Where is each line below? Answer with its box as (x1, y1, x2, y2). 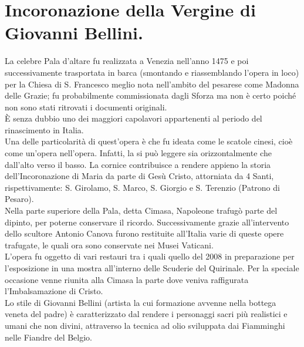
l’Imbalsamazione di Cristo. (5, 285, 103, 297)
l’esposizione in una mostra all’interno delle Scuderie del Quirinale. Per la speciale (5, 262, 299, 274)
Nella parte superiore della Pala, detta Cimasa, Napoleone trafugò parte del (5, 204, 278, 217)
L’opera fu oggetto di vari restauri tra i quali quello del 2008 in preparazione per (5, 250, 295, 262)
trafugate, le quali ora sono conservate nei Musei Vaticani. (5, 238, 214, 251)
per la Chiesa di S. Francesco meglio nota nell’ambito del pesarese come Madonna (5, 78, 299, 90)
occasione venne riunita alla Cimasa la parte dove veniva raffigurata (5, 273, 249, 285)
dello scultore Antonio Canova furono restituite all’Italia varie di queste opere (5, 227, 284, 240)
